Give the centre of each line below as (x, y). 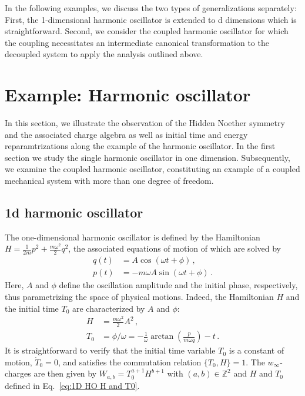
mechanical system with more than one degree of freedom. (109, 181)
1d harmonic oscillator (74, 212)
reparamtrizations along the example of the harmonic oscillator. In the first (140, 146)
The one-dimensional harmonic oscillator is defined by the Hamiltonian (133, 237)
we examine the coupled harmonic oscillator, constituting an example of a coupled (152, 169)
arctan (162, 337)
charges (18, 373)
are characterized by (108, 308)
